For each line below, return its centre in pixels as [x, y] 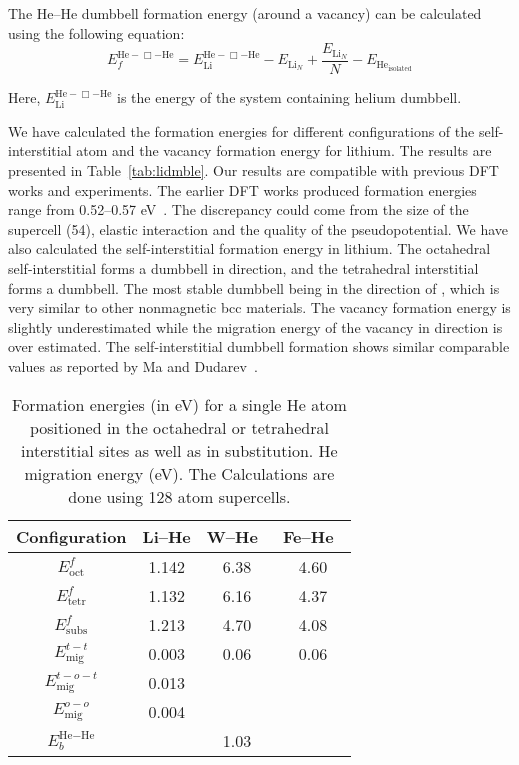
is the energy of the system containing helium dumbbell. [289, 97]
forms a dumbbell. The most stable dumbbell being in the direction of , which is [254, 287]
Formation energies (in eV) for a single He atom [179, 404]
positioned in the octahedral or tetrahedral [179, 427]
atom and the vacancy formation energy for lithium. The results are [284, 150]
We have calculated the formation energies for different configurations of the [241, 130]
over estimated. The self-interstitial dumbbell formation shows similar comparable [259, 346]
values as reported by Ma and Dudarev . [133, 365]
